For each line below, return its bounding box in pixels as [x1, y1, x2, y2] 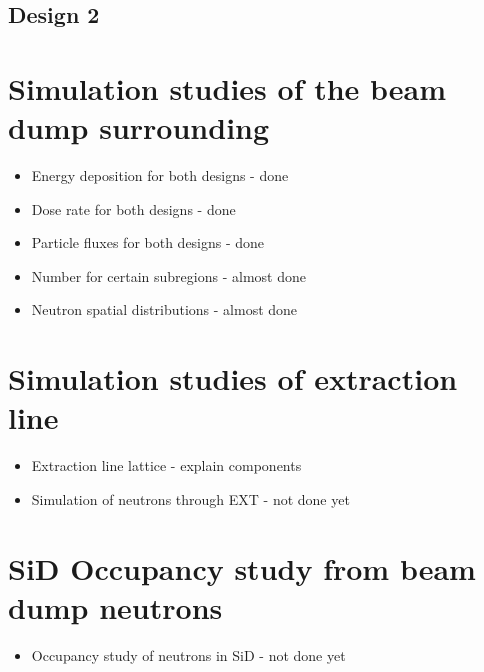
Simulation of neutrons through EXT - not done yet [31, 488, 350, 509]
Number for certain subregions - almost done [31, 265, 306, 286]
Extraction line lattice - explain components [31, 455, 302, 476]
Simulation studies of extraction [8, 358, 458, 399]
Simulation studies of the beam [8, 67, 447, 108]
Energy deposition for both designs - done [31, 165, 289, 186]
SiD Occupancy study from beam [8, 547, 476, 588]
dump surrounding [8, 107, 270, 148]
